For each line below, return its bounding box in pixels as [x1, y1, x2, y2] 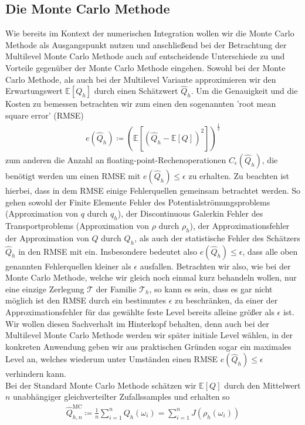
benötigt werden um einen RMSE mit [5, 169, 141, 181]
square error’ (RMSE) [5, 109, 84, 121]
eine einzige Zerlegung [5, 282, 84, 295]
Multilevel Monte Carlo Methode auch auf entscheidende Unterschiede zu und [5, 50, 285, 62]
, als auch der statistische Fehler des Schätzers [134, 231, 300, 244]
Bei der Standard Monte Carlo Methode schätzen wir [5, 379, 196, 391]
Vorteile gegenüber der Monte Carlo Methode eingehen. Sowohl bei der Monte [5, 61, 286, 73]
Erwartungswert [5, 85, 63, 97]
